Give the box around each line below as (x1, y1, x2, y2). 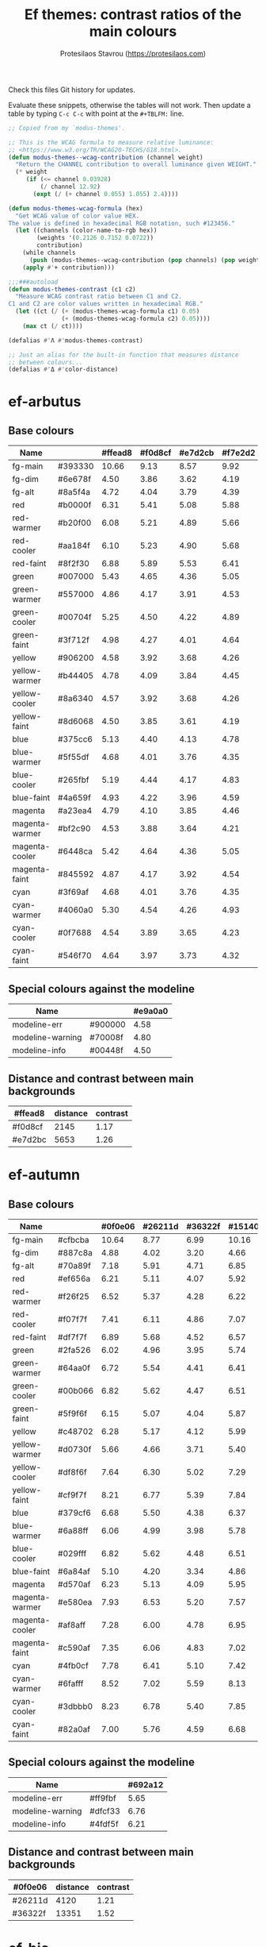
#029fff (58, 1548, 87, 1559)
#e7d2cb (179, 447, 215, 458)
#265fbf (58, 774, 89, 785)
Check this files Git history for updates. (8, 85, 136, 94)
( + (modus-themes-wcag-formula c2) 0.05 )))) (61, 315, 211, 323)
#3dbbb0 (58, 1701, 93, 1712)
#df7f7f (58, 1332, 87, 1343)
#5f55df (58, 752, 89, 763)
